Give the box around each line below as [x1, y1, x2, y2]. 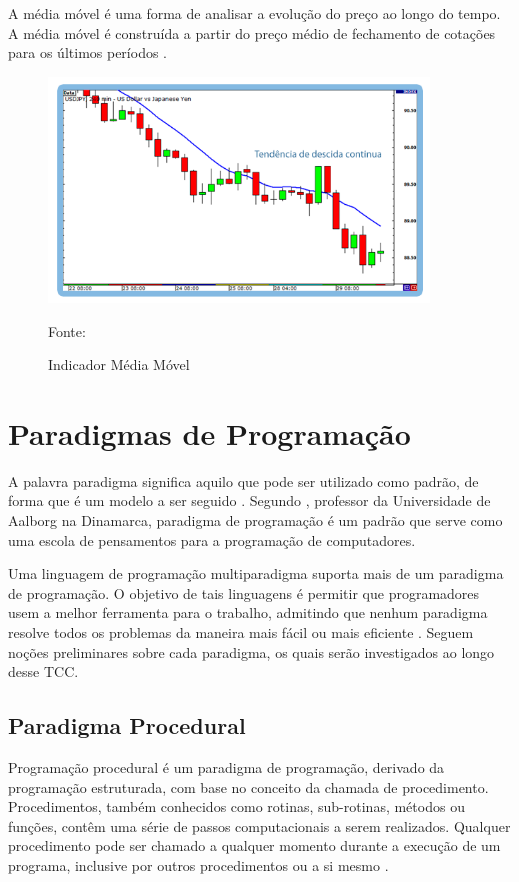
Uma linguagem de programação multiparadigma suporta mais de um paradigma [8, 563, 504, 584]
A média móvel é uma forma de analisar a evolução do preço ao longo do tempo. [8, 3, 501, 23]
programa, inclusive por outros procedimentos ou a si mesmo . [8, 854, 389, 875]
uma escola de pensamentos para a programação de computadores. [8, 529, 416, 550]
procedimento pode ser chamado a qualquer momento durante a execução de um [8, 835, 501, 856]
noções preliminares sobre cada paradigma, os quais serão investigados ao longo [8, 641, 495, 662]
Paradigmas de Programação [8, 412, 411, 453]
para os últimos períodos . [8, 42, 167, 63]
